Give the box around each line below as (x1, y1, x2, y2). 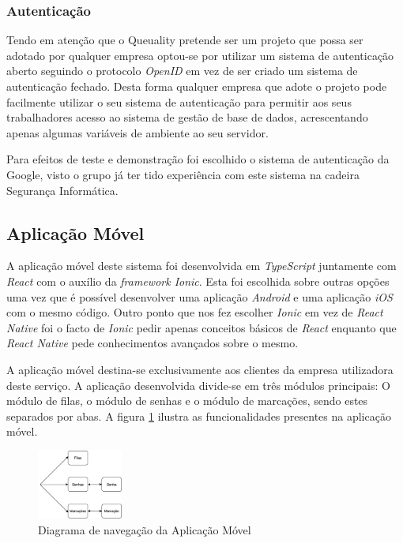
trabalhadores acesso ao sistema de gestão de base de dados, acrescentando (6, 109, 368, 125)
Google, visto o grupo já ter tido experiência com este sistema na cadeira (6, 166, 360, 182)
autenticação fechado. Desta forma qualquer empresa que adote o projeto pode (6, 78, 387, 94)
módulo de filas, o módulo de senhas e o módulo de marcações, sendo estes (6, 392, 368, 409)
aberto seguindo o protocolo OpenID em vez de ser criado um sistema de (6, 62, 358, 79)
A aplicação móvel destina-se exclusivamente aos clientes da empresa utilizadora (6, 361, 394, 377)
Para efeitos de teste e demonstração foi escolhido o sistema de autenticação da (6, 151, 390, 167)
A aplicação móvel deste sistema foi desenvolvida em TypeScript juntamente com (6, 257, 397, 274)
